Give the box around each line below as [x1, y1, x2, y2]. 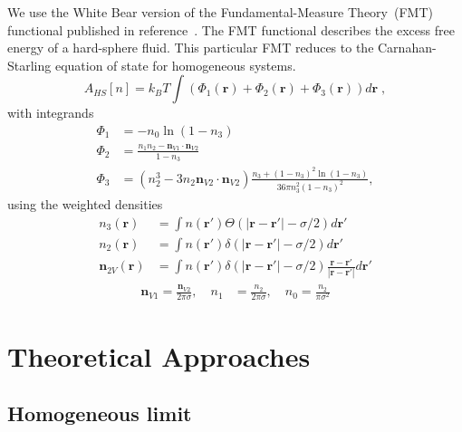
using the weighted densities [7, 194, 163, 213]
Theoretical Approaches [7, 337, 311, 374]
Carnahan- [378, 38, 437, 57]
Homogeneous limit [7, 399, 192, 427]
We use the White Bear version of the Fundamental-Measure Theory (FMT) [7, 3, 433, 21]
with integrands [7, 103, 94, 122]
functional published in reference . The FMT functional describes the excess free [7, 20, 455, 39]
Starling [7, 55, 52, 74]
